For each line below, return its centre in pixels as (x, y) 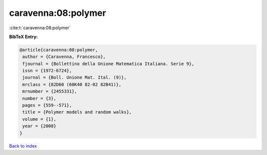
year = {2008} (39, 126)
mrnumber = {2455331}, (50, 91)
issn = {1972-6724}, (47, 71)
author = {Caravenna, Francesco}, (64, 57)
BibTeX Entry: (23, 37)
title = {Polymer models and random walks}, (77, 112)
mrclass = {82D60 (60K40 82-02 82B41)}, (72, 84)
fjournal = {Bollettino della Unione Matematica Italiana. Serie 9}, (109, 64)
